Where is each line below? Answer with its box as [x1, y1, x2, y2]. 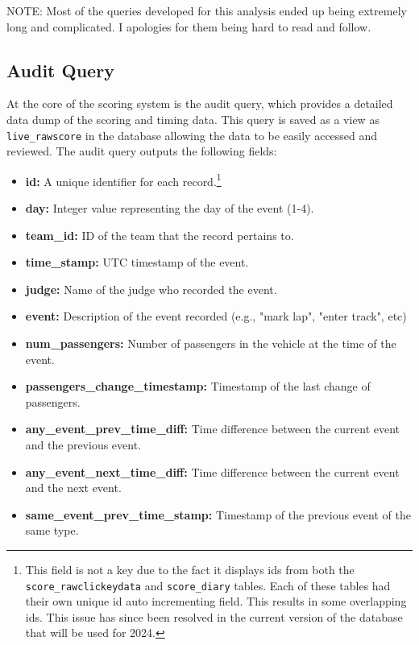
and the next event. [25, 479, 122, 496]
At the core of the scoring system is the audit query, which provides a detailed [6, 95, 393, 112]
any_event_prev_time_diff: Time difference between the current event [25, 420, 400, 437]
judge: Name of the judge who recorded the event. [25, 280, 277, 297]
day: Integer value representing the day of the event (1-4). [25, 200, 314, 217]
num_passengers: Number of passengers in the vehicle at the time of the [25, 335, 396, 352]
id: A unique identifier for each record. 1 [25, 170, 222, 189]
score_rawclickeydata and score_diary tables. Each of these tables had [25, 577, 391, 593]
